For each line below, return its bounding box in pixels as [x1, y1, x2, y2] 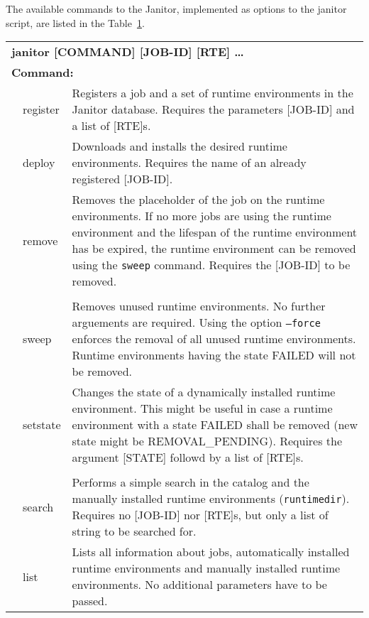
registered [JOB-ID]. [72, 170, 173, 188]
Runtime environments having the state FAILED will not [72, 347, 356, 364]
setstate [23, 416, 61, 433]
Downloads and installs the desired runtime [72, 138, 287, 155]
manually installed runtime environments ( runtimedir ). [72, 490, 350, 507]
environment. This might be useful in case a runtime [72, 400, 333, 417]
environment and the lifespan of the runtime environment [72, 224, 358, 241]
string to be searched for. [72, 523, 197, 540]
